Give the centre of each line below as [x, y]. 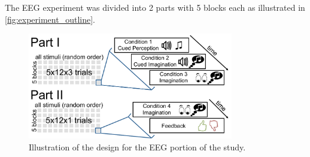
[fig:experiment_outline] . [50, 19]
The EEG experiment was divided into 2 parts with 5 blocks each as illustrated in [155, 7]
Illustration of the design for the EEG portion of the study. [137, 147]
